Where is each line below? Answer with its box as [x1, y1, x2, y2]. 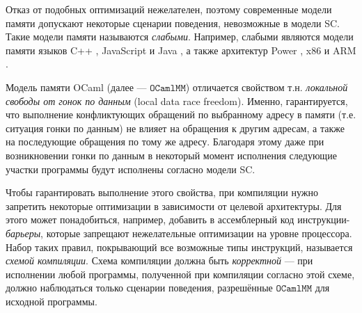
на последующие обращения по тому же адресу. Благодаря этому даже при [6, 134, 324, 149]
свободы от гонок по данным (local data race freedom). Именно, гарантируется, [6, 93, 348, 108]
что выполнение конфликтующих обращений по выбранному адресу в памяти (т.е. [6, 107, 356, 122]
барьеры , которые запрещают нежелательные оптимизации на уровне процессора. [6, 225, 352, 240]
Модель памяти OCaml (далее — [6, 79, 147, 94]
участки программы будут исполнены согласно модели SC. [6, 161, 255, 176]
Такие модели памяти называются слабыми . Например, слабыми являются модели [6, 29, 354, 44]
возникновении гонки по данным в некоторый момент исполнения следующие [6, 147, 337, 162]
